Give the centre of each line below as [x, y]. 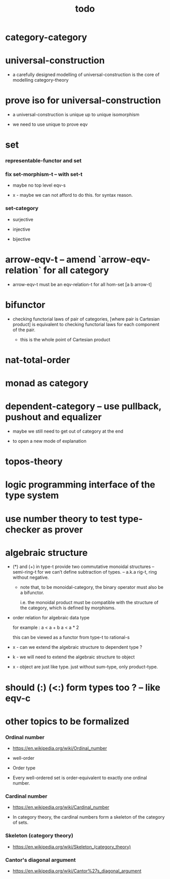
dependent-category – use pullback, [83, 407]
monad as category [47, 383]
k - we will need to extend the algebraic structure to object [74, 657]
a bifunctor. [32, 593]
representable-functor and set [44, 161]
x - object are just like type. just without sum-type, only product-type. [85, 667]
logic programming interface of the [80, 485]
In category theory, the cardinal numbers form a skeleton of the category [89, 817]
